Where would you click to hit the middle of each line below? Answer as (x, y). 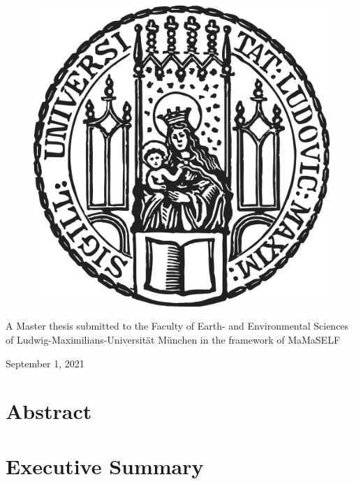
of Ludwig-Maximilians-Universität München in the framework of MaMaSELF (173, 339)
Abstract (49, 411)
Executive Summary (105, 465)
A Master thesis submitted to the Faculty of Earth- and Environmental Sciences (177, 326)
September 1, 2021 (45, 363)
